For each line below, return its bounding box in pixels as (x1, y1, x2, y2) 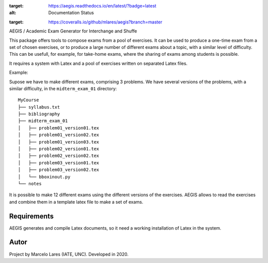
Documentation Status (48, 10, 94, 16)
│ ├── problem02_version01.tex (18, 146, 99, 152)
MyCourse (18, 97, 39, 103)
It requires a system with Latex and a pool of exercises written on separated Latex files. (9, 60, 188, 66)
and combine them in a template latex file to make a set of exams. (9, 199, 143, 205)
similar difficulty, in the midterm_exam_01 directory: (9, 85, 117, 92)
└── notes (18, 181, 42, 186)
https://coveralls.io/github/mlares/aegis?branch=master (48, 19, 162, 25)
